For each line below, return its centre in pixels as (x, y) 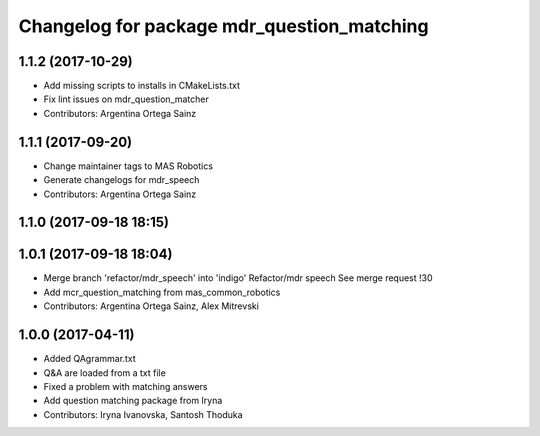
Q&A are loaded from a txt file (105, 372)
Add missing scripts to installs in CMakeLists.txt (141, 86)
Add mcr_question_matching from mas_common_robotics (162, 292)
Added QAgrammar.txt (89, 359)
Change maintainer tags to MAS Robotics (128, 166)
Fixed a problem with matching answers (126, 386)
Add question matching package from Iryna (133, 401)
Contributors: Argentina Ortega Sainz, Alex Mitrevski (151, 306)
